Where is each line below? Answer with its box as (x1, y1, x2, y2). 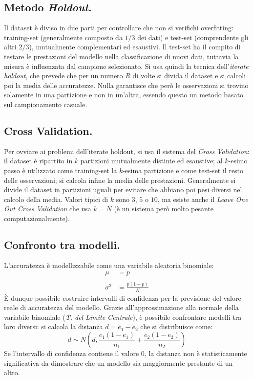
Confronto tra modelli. (4, 237, 120, 252)
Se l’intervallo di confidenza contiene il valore (4, 348, 139, 358)
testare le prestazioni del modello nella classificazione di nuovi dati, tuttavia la (4, 51, 239, 61)
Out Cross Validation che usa (4, 203, 91, 214)
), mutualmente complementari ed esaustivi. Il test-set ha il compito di (29, 42, 241, 52)
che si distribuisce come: (140, 321, 212, 332)
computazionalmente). (4, 213, 70, 223)
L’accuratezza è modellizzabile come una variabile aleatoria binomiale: (4, 260, 214, 270)
